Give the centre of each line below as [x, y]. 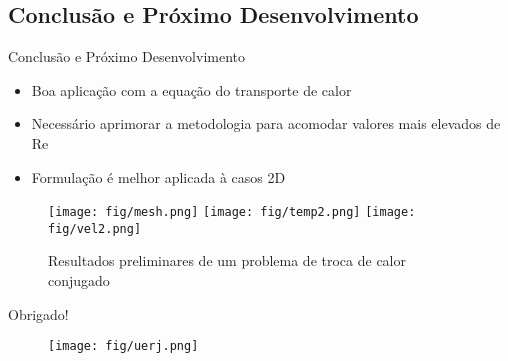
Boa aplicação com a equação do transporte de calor [191, 89]
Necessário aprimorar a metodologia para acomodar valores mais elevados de [266, 123]
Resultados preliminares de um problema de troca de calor [227, 260]
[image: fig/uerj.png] [123, 346]
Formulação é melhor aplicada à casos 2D [158, 176]
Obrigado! [38, 313]
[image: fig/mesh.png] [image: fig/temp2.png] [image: [232, 212]
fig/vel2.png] [95, 228]
